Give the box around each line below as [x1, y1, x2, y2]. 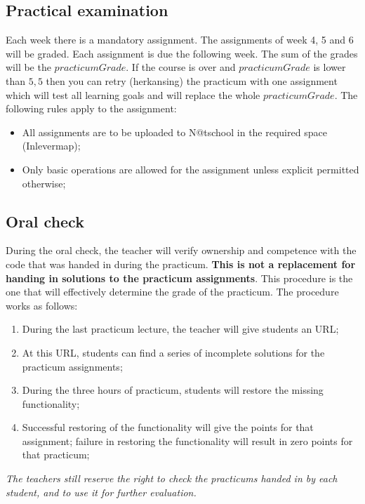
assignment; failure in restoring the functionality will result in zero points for [22, 433, 353, 448]
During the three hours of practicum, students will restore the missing [22, 383, 324, 397]
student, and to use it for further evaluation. [6, 484, 197, 499]
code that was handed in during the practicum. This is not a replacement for [6, 256, 356, 271]
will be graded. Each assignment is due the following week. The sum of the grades [6, 46, 358, 60]
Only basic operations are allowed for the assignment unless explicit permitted [22, 161, 359, 176]
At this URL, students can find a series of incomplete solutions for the [22, 345, 325, 359]
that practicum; [22, 447, 90, 462]
